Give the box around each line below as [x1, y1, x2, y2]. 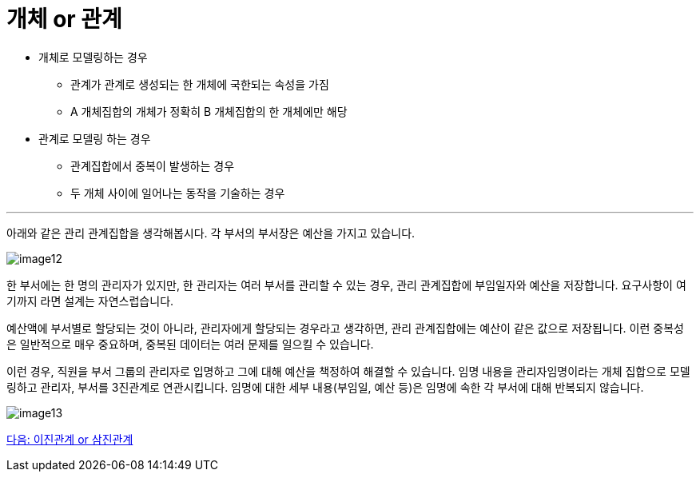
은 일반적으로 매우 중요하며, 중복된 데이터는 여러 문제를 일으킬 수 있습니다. [6, 337, 374, 351]
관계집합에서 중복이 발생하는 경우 [70, 158, 235, 173]
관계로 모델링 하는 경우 [38, 131, 151, 145]
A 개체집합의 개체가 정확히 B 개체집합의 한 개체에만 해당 [70, 104, 348, 118]
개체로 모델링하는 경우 [38, 50, 148, 64]
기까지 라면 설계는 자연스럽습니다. [6, 293, 174, 308]
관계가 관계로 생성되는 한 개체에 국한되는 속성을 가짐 [70, 77, 329, 91]
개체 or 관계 [6, 6, 122, 33]
